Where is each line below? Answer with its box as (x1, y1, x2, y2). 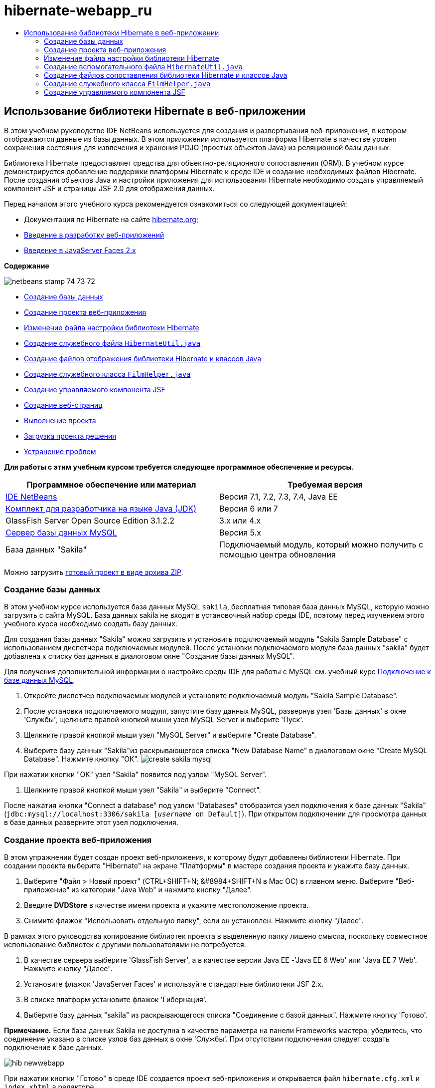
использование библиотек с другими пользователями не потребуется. (4, 940, 246, 949)
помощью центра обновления (219, 549, 336, 559)
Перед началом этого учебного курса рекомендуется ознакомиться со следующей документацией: (4, 199, 347, 208)
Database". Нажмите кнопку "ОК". (24, 755, 139, 764)
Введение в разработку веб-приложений (24, 230, 164, 239)
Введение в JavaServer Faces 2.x (24, 246, 136, 255)
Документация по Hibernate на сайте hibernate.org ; (24, 215, 199, 224)
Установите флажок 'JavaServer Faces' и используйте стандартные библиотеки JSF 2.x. (24, 980, 323, 989)
